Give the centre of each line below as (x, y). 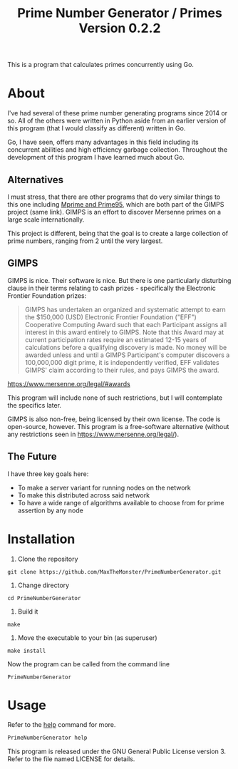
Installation (41, 539)
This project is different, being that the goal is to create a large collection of (118, 233)
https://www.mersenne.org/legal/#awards (69, 383)
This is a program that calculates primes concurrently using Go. (101, 65)
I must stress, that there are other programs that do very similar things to (114, 197)
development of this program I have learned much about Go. (96, 158)
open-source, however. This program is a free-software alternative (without (118, 426)
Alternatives (36, 180)
